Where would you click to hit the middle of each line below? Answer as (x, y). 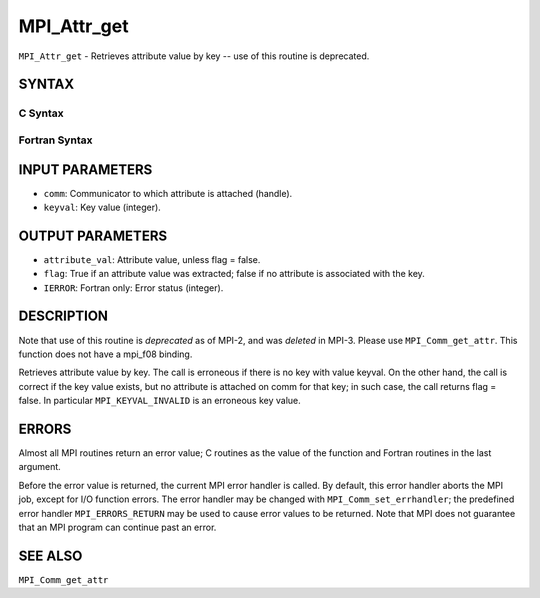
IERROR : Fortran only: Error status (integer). (133, 287)
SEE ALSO (50, 555)
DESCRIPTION (63, 316)
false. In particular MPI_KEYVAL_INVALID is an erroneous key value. (160, 401)
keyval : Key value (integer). (102, 207)
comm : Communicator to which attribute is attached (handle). (168, 193)
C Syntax (41, 113)
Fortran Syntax (55, 140)
